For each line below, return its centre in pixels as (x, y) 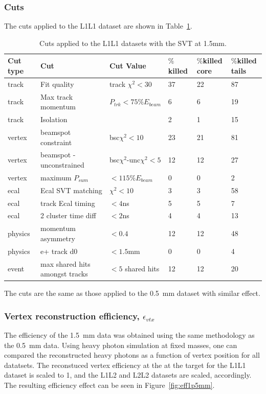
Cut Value (128, 66)
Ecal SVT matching (71, 190)
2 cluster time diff (68, 215)
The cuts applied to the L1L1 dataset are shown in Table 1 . (98, 26)
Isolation (54, 119)
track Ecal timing (68, 203)
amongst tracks (64, 274)
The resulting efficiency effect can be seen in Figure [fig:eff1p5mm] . (109, 385)
